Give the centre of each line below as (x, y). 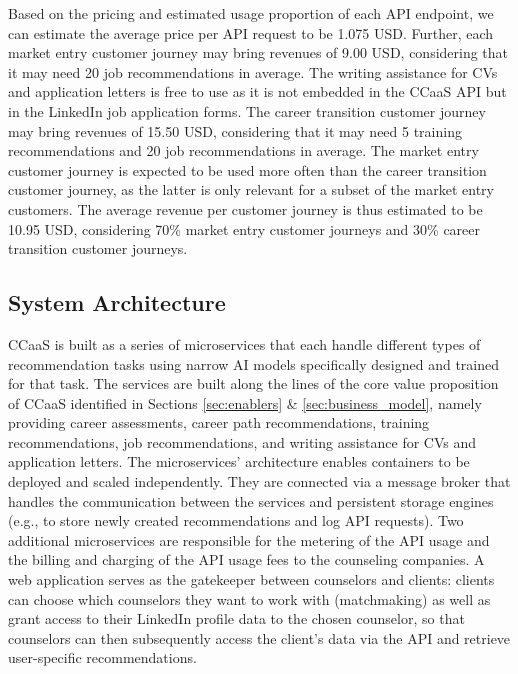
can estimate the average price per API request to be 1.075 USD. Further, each (251, 32)
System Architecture (117, 302)
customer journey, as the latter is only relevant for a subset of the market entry (251, 189)
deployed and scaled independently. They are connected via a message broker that (259, 481)
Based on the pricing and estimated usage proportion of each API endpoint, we (251, 13)
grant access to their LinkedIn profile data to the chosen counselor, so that (236, 618)
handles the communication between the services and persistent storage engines (251, 500)
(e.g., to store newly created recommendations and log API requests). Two (236, 520)
